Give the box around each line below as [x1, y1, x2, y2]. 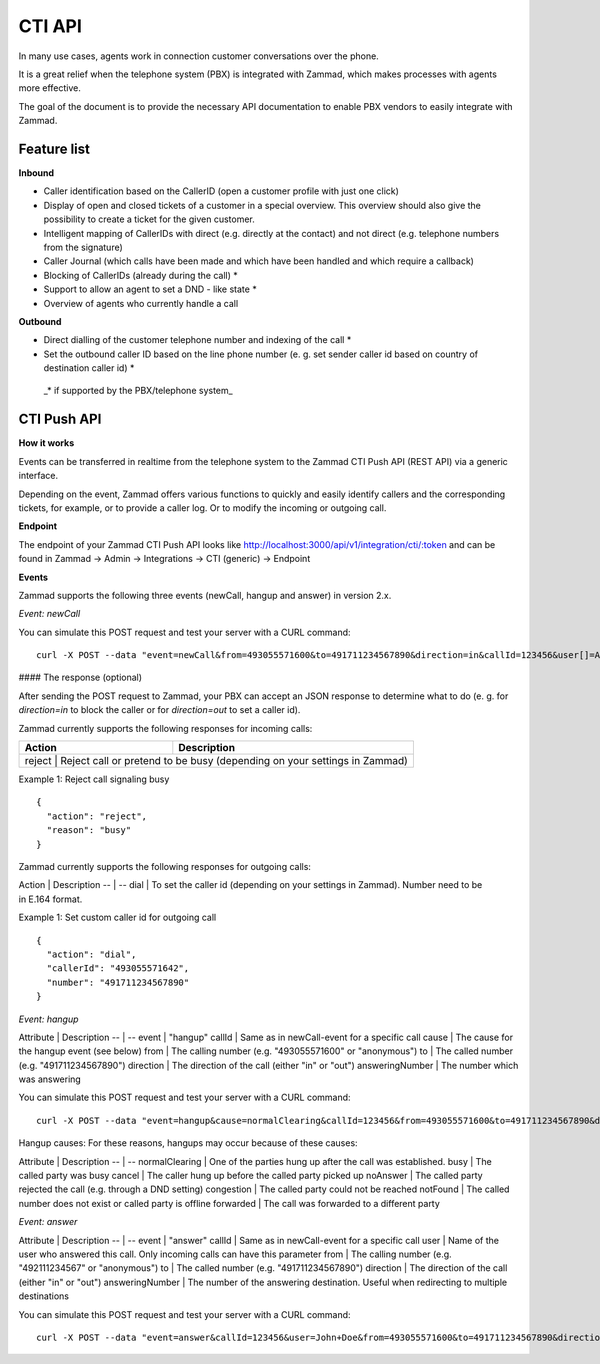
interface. [18, 470, 59, 482]
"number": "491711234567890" [46, 976, 190, 988]
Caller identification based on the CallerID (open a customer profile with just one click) [43, 185, 400, 197]
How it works [18, 437, 75, 449]
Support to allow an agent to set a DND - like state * [43, 283, 257, 295]
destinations [18, 1290, 70, 1302]
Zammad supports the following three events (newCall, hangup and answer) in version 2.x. [18, 589, 392, 601]
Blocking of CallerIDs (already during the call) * [43, 269, 239, 281]
